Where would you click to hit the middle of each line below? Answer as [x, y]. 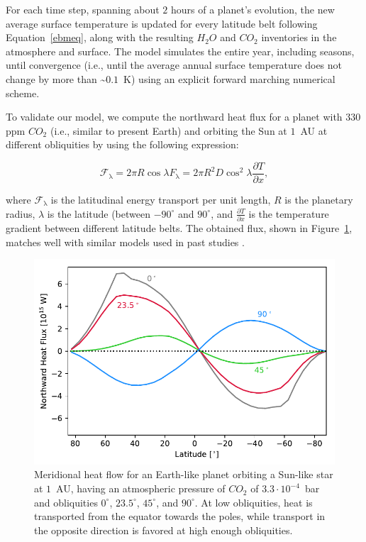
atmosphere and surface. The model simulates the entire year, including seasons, [180, 51]
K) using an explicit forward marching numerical [229, 78]
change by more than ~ [56, 78]
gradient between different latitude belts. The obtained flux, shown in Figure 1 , [179, 227]
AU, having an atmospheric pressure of [141, 488]
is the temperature [289, 213]
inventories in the [299, 37]
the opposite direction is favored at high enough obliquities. [163, 530]
